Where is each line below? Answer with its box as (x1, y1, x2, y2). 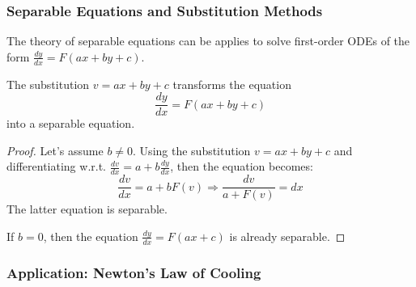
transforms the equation (172, 75, 291, 92)
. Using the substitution (133, 141, 251, 158)
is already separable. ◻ (229, 227, 346, 244)
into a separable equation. (6, 115, 135, 132)
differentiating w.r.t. (6, 158, 106, 175)
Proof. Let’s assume (6, 141, 104, 158)
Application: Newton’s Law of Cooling (6, 262, 261, 282)
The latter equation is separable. (6, 200, 168, 217)
